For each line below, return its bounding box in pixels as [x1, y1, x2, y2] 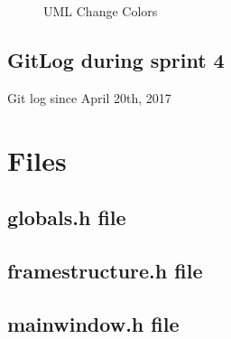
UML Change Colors [43, 2, 158, 20]
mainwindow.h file [7, 309, 180, 337]
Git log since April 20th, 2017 [7, 88, 171, 107]
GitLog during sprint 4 [7, 45, 225, 73]
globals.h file [7, 203, 126, 231]
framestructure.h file [7, 256, 203, 284]
